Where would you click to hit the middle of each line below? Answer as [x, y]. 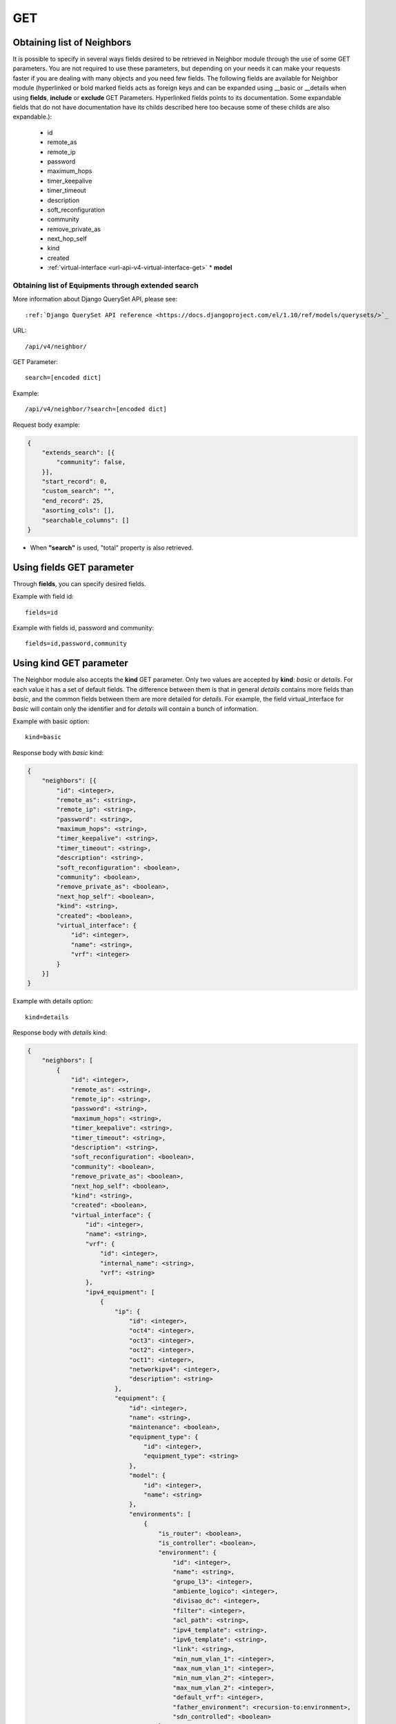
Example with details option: [53, 1001]
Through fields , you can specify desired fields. [79, 583]
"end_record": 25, [73, 501]
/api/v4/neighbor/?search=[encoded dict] [96, 409]
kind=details [47, 1017]
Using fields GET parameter [73, 567]
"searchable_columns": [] [86, 520]
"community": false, [91, 462]
